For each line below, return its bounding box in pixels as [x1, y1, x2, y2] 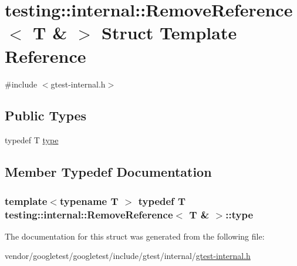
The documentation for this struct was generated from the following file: [5, 230, 265, 242]
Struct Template [101, 21, 237, 45]
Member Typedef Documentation [5, 163, 212, 181]
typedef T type [5, 134, 59, 146]
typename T [59, 193, 119, 208]
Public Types [5, 106, 87, 124]
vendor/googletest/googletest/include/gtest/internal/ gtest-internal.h [5, 250, 251, 262]
